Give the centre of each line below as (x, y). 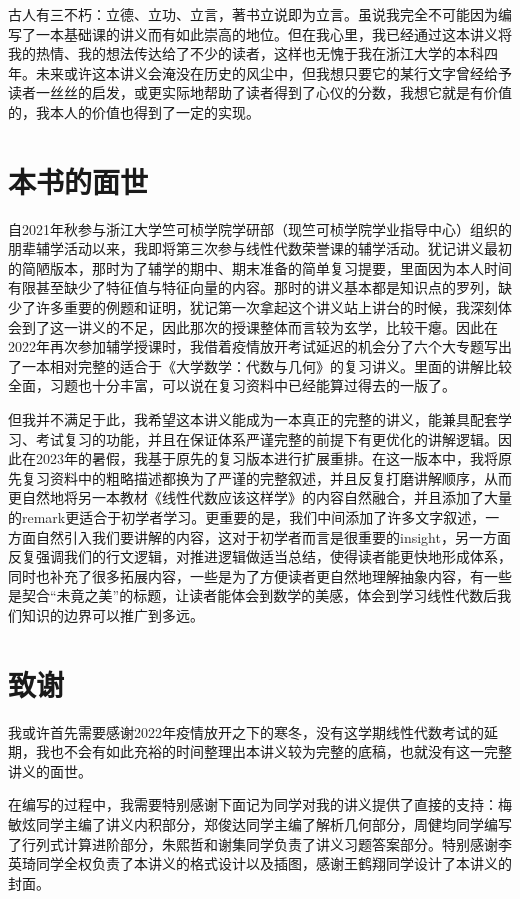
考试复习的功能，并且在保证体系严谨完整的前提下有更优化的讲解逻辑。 (266, 438)
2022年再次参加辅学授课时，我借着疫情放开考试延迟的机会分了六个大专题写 (253, 346)
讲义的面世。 (50, 770)
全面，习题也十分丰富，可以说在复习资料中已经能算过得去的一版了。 (232, 385)
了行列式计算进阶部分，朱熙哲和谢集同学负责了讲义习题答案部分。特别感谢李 (260, 843)
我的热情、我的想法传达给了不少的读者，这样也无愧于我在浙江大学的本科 (246, 53)
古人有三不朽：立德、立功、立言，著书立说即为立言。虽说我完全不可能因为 (253, 14)
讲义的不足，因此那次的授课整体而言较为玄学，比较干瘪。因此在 (287, 326)
